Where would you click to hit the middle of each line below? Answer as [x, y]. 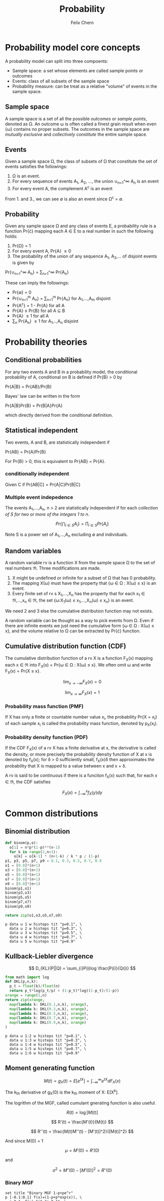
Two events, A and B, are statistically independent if [58, 442]
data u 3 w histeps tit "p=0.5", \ [46, 933]
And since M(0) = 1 [24, 1141]
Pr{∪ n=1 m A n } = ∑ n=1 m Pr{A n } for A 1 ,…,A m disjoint [61, 298]
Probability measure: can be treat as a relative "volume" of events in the [85, 86]
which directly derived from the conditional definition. [59, 415]
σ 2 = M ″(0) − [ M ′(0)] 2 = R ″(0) [82, 1170]
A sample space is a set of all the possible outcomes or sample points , [76, 119]
